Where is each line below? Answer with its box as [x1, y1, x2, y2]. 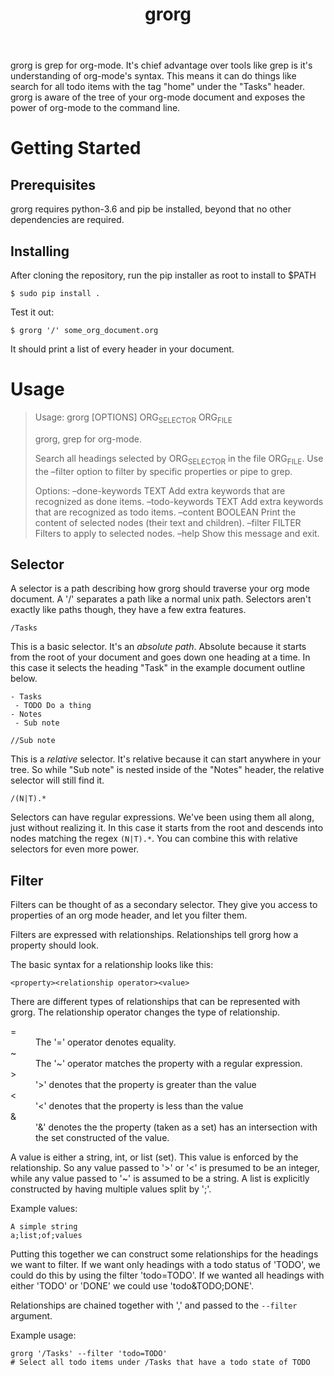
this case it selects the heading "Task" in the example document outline [10, 662, 306, 674]
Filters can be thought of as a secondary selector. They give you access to [10, 899, 318, 911]
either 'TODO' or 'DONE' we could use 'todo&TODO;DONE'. [10, 1280, 255, 1292]
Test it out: [10, 306, 55, 318]
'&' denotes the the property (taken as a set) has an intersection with [35, 1121, 318, 1133]
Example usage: [10, 1329, 77, 1342]
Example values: [10, 1203, 78, 1215]
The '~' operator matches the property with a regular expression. [35, 1058, 303, 1070]
